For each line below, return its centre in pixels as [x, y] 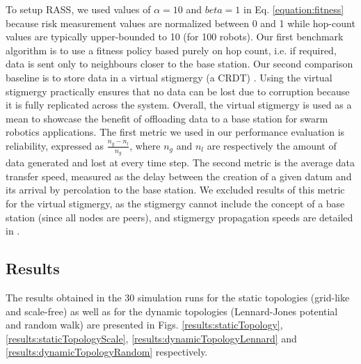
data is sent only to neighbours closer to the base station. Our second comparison [179, 64]
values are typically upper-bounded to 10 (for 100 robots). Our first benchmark [175, 37]
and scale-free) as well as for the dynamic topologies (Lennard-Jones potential [172, 311]
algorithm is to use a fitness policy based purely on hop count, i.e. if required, [171, 50]
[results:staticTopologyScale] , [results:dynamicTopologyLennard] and [151, 338]
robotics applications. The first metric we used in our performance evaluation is [175, 132]
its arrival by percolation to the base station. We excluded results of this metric [175, 190]
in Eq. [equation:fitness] [294, 9]
